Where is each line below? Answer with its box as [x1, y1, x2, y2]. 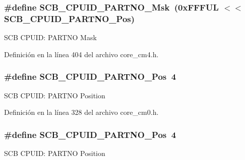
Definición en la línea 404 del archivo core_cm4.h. [4, 49, 159, 59]
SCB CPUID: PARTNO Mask [4, 32, 97, 43]
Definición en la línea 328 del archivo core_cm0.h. [4, 107, 159, 117]
